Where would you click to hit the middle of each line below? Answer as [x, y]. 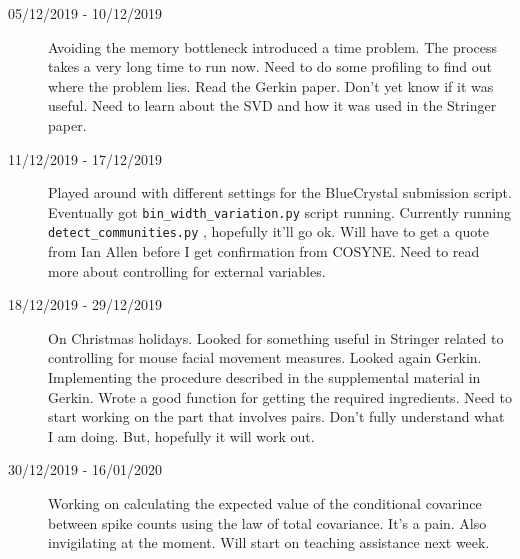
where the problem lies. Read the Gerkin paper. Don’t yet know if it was [271, 85]
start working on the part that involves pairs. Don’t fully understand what [276, 416]
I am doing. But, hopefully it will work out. [181, 435]
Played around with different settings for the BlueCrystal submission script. [280, 192]
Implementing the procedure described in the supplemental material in [264, 377]
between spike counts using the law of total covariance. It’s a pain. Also [267, 522]
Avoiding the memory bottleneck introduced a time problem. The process [273, 46]
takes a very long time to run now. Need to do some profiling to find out [270, 66]
